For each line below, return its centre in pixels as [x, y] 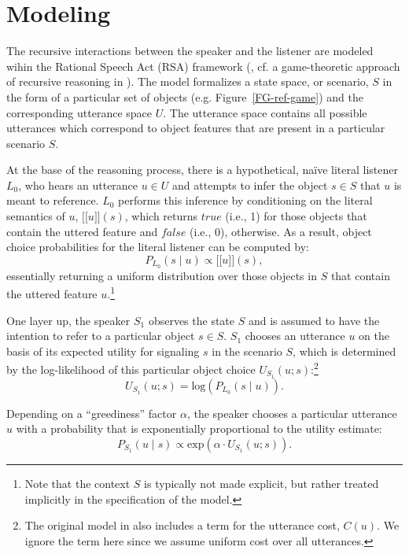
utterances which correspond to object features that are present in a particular [196, 128]
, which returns [161, 216]
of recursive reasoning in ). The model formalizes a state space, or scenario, [188, 81]
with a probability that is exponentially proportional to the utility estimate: [199, 428]
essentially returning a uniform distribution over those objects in [162, 275]
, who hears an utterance [78, 185]
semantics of [36, 216]
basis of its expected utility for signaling [103, 351]
